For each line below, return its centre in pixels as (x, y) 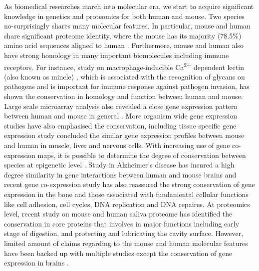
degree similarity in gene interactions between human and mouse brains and (120, 174)
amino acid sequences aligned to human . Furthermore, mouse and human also (124, 45)
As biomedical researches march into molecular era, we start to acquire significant (129, 6)
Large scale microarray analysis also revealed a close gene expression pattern (121, 106)
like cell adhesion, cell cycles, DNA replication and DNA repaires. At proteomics (127, 204)
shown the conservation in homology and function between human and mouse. (124, 96)
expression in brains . (36, 263)
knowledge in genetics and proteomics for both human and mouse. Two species (124, 16)
